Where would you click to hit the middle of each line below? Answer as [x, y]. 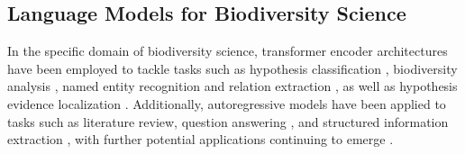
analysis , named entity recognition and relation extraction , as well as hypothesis [232, 86]
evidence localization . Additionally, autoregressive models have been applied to [227, 103]
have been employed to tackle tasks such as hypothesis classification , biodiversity [232, 68]
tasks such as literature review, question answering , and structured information [228, 121]
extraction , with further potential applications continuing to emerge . [201, 139]
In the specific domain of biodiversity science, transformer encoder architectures [228, 51]
